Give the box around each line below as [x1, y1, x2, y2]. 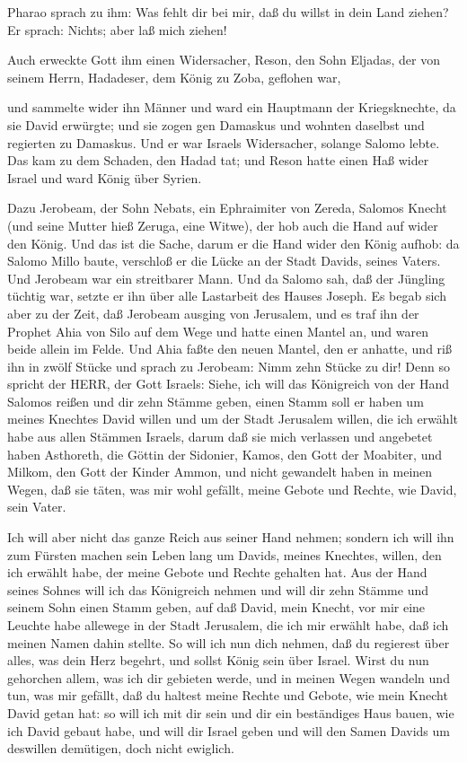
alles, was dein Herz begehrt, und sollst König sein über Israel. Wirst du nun [7, 651, 429, 670]
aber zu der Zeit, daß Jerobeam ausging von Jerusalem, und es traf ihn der [7, 303, 419, 322]
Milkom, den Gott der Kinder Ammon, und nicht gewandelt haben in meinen [7, 462, 433, 481]
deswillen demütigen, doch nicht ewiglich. [7, 739, 234, 758]
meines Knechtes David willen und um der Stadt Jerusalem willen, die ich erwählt [7, 409, 458, 428]
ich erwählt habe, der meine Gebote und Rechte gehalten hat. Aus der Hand [7, 563, 427, 582]
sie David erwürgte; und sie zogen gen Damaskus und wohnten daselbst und [7, 115, 425, 134]
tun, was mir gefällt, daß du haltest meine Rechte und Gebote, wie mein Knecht [7, 686, 448, 705]
